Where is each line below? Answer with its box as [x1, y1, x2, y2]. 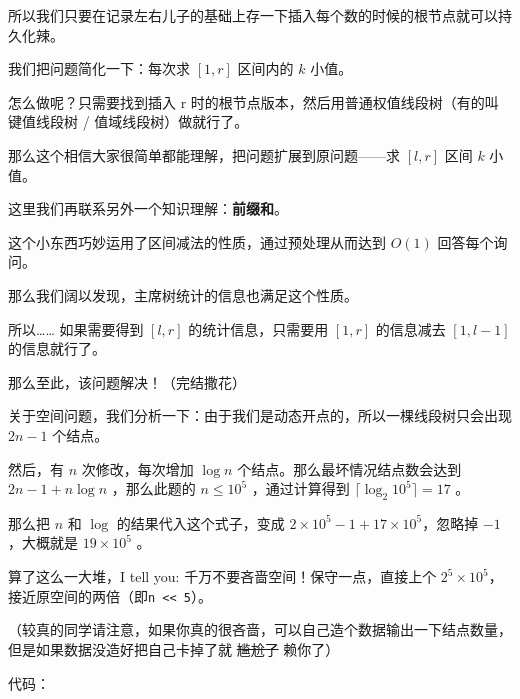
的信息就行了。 [8, 338, 106, 359]
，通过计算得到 [251, 478, 350, 499]
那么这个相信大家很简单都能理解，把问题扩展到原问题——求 [8, 144, 400, 165]
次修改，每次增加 [81, 458, 194, 479]
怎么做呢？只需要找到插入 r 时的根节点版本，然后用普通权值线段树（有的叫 [8, 91, 499, 112]
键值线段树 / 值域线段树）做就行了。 [8, 111, 249, 132]
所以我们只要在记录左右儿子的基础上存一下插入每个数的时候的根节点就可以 [8, 5, 498, 25]
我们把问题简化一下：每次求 [8, 58, 190, 79]
